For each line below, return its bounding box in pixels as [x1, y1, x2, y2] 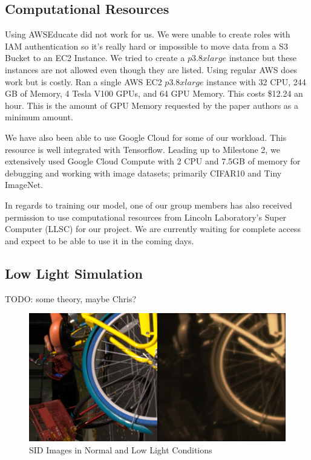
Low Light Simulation [5, 264, 143, 282]
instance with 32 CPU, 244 [206, 75, 306, 88]
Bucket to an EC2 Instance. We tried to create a [5, 51, 185, 64]
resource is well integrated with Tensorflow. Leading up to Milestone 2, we [5, 143, 280, 155]
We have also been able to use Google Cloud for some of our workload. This [5, 131, 287, 143]
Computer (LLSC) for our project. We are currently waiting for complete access [5, 222, 301, 235]
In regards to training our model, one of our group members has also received [5, 198, 292, 211]
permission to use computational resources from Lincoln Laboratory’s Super [5, 210, 287, 223]
